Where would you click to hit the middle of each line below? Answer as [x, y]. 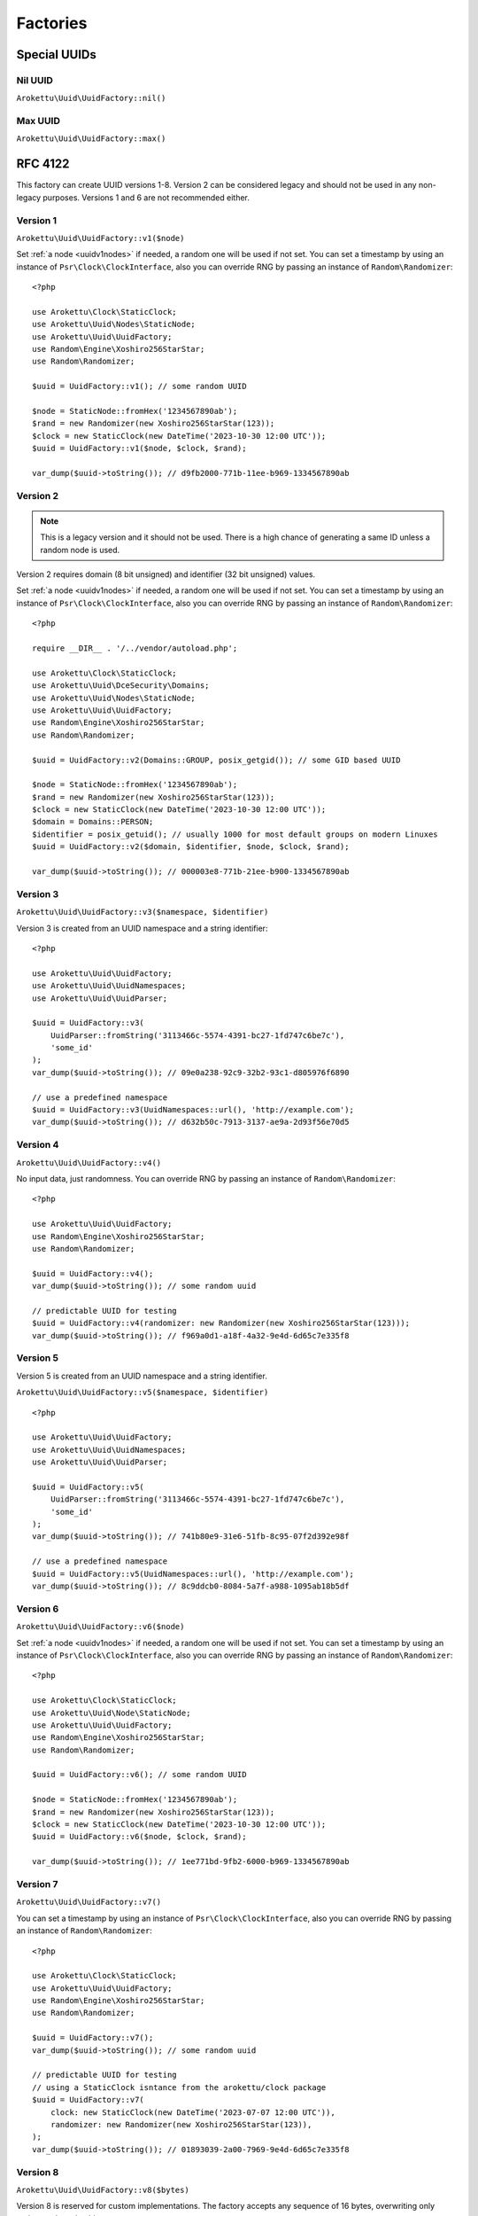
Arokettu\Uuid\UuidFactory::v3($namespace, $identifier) [143, 912]
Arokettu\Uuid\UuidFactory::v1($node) [100, 238]
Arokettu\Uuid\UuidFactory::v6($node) [100, 1627]
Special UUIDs [56, 55]
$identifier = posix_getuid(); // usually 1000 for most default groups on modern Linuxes [235, 834]
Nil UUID [35, 80]
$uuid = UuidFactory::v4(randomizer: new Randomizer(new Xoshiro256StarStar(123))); [221, 1323]
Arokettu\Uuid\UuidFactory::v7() [89, 1902]
